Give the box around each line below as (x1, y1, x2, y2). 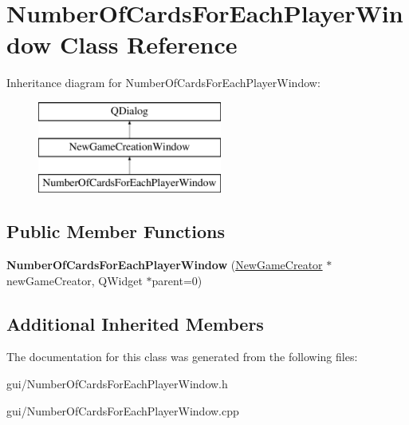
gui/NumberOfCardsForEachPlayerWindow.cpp (6, 402, 239, 419)
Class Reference (60, 28, 238, 61)
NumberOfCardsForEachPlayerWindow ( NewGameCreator (6, 256, 323, 273)
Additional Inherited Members (6, 311, 264, 336)
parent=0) (151, 272, 203, 288)
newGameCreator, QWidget (6, 272, 143, 288)
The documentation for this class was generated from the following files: (6, 348, 358, 365)
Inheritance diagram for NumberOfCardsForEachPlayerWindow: (6, 74, 321, 91)
